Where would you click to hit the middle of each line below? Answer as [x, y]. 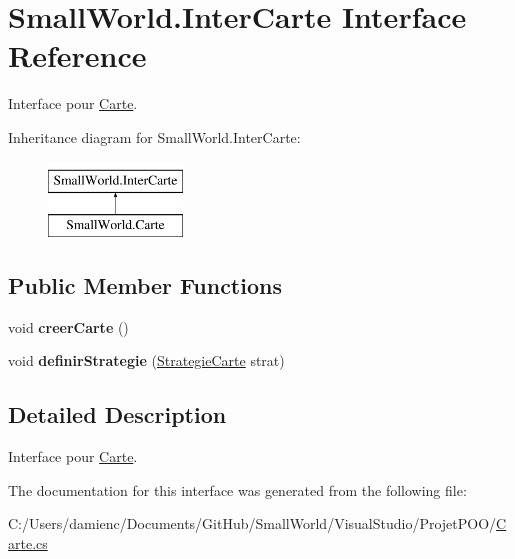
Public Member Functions [145, 285]
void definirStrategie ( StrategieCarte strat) [146, 360]
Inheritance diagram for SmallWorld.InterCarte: [154, 136]
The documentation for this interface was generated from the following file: [237, 489]
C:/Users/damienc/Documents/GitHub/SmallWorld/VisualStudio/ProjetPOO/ [252, 523]
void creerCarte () [68, 326]
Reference [77, 55]
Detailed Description [117, 414]
